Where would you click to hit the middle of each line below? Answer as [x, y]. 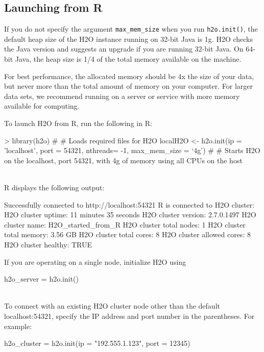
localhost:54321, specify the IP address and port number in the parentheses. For [129, 316]
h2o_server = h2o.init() [42, 279]
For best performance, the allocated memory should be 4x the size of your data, [129, 76]
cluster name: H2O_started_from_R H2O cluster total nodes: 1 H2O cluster [125, 224]
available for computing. [42, 106]
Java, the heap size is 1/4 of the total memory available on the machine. [128, 59]
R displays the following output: [54, 187]
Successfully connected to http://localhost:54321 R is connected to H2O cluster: [129, 204]
